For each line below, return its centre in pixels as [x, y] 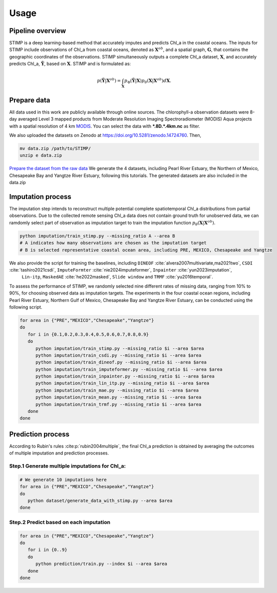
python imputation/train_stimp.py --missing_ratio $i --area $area [120, 348]
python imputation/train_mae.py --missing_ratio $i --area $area [117, 390]
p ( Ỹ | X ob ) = [109, 80]
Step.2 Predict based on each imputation [60, 522]
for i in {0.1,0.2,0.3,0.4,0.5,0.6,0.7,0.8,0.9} [88, 334]
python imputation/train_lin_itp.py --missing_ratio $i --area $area [123, 383]
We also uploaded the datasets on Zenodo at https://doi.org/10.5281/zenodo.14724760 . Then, [105, 135]
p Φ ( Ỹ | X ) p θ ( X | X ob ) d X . [148, 81]
